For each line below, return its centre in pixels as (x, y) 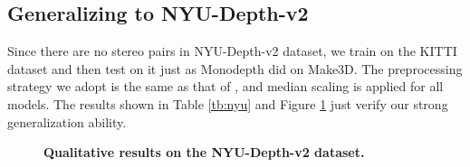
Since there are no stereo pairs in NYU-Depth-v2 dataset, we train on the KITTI (232, 51)
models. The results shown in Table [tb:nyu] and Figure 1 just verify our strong (228, 103)
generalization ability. (67, 121)
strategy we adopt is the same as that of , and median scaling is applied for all (225, 86)
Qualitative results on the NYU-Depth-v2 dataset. (204, 152)
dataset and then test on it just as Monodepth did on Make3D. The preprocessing (235, 68)
